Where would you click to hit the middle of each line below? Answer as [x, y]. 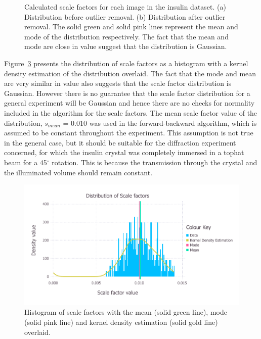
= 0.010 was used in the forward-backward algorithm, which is [160, 123]
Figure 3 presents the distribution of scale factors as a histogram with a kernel [126, 63]
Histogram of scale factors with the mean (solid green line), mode [126, 312]
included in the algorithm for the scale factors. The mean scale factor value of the [131, 112]
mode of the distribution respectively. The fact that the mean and [126, 36]
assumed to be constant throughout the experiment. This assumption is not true [129, 133]
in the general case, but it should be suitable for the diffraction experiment [120, 142]
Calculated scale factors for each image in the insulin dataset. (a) [125, 7]
